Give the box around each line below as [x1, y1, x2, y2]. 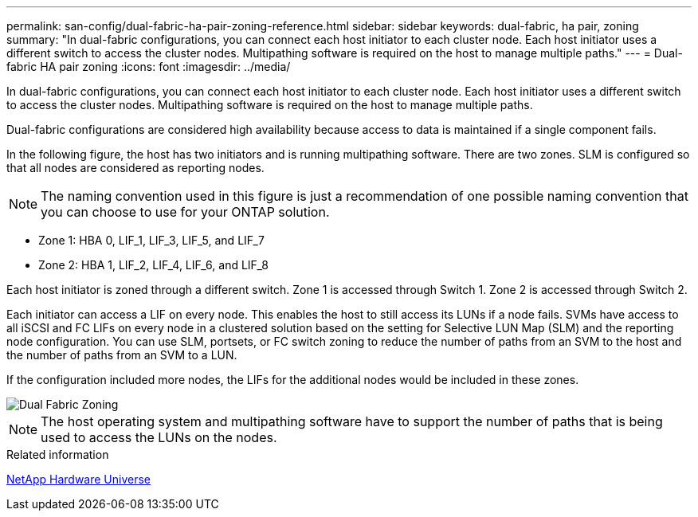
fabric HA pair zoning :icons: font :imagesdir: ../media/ [6, 60, 291, 73]
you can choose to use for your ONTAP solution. [41, 204, 330, 220]
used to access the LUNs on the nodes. [41, 429, 277, 445]
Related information [6, 448, 109, 461]
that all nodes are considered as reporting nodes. [6, 161, 265, 174]
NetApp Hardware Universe [6, 472, 151, 486]
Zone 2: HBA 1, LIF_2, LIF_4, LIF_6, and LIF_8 [38, 258, 269, 272]
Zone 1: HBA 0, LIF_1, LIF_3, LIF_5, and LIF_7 [38, 233, 265, 247]
